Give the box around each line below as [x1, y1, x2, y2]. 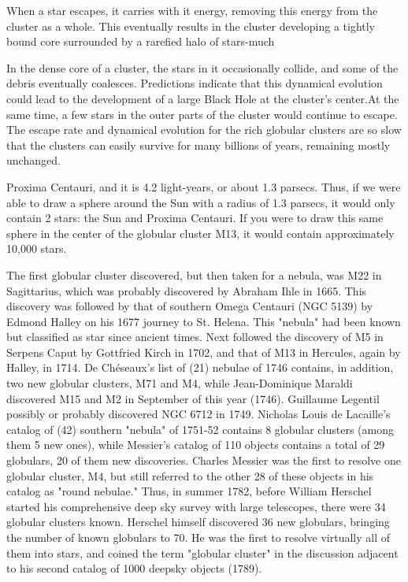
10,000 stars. [6, 240, 67, 257]
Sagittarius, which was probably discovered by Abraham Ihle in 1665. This [6, 282, 367, 298]
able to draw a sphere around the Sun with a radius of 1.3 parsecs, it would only [6, 194, 395, 210]
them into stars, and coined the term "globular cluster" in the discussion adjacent [6, 544, 399, 561]
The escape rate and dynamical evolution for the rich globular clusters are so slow [6, 121, 402, 138]
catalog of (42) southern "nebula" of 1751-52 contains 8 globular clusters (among [6, 421, 394, 437]
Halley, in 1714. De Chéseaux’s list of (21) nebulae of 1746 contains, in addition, [6, 359, 394, 376]
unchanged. [6, 152, 61, 169]
